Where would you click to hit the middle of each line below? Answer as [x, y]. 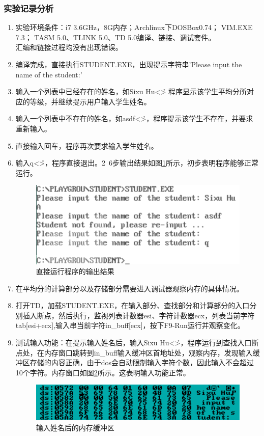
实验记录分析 [29, 8]
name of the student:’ [49, 74]
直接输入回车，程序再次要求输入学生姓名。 [87, 145]
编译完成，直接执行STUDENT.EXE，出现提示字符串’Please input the [129, 64]
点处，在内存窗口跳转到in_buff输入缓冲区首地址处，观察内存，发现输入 [134, 352]
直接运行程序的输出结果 [75, 271]
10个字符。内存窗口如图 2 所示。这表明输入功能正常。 [103, 372]
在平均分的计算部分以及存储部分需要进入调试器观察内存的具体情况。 [129, 288]
